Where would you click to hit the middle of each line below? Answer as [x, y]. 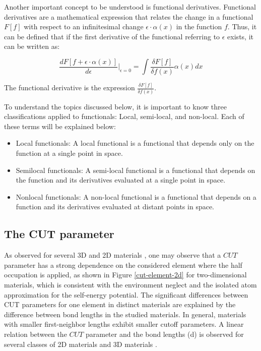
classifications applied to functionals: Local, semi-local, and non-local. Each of [124, 116]
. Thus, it [242, 26]
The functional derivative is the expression [70, 87]
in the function [199, 26]
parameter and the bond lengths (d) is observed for [165, 334]
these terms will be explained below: [60, 126]
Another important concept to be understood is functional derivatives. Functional [130, 7]
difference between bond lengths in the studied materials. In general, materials [125, 314]
